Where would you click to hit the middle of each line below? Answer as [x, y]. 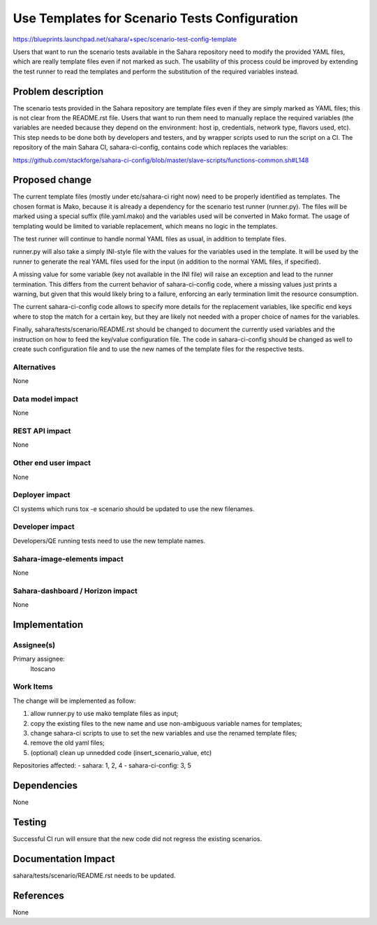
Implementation [48, 625]
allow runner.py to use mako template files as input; [104, 714]
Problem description [58, 91]
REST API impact [42, 431]
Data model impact [46, 399]
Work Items [33, 687]
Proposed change [52, 180]
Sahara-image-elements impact [68, 559]
